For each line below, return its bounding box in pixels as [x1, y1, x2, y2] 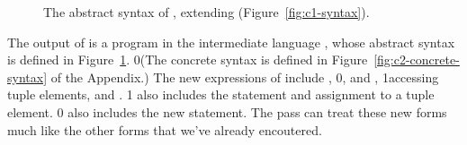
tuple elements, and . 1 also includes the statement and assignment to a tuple [7, 85, 435, 104]
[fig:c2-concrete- [373, 50, 460, 69]
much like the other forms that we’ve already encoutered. [7, 120, 322, 139]
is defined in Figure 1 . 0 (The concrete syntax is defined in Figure [7, 50, 368, 69]
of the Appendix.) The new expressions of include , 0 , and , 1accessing [50, 67, 439, 86]
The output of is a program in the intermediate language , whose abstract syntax [7, 32, 455, 51]
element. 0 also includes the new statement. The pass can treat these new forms [7, 102, 447, 121]
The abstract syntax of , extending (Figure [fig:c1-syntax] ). [43, 3, 370, 21]
